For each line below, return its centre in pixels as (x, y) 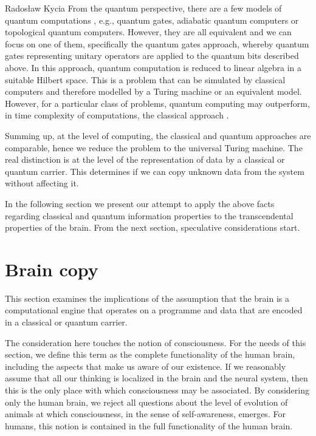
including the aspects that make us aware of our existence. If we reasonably (146, 366)
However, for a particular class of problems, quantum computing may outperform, (157, 103)
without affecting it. (42, 183)
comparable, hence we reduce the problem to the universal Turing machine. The (154, 147)
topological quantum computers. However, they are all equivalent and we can (148, 32)
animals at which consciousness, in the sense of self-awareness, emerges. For (145, 414)
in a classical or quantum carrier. (66, 322)
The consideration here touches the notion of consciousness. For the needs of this (156, 342)
